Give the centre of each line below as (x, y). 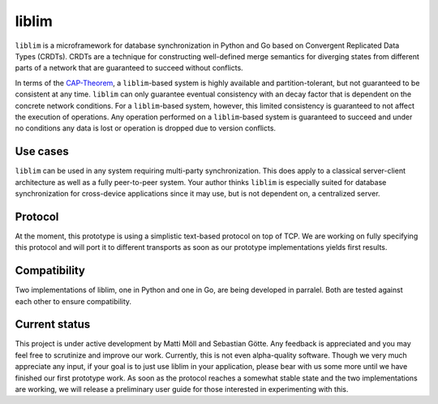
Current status (53, 324)
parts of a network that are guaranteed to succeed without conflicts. (129, 68)
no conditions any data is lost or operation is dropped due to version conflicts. (145, 128)
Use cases (42, 151)
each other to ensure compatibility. (73, 301)
